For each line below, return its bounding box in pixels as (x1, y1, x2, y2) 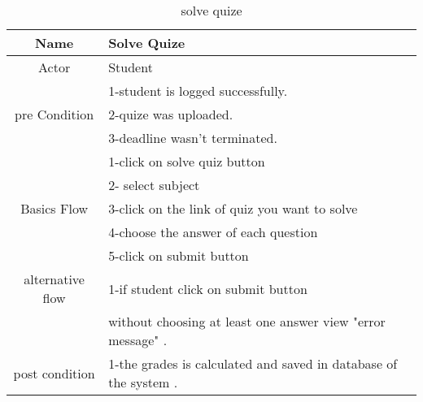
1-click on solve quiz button (108, 152, 265, 171)
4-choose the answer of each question (108, 223, 318, 241)
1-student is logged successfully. (108, 81, 288, 100)
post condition (13, 363, 95, 383)
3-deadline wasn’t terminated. (108, 128, 277, 147)
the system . (108, 373, 178, 391)
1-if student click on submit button (108, 279, 307, 298)
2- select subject (108, 175, 200, 194)
